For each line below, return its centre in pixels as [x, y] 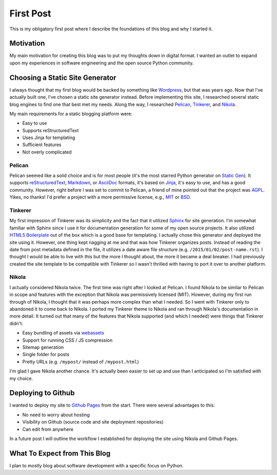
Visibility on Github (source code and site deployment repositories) [93, 422]
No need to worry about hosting [56, 415]
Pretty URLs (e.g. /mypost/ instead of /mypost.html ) [81, 362]
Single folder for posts [46, 355]
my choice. [21, 378]
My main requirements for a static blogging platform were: [71, 114]
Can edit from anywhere [48, 429]
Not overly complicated [47, 152]
